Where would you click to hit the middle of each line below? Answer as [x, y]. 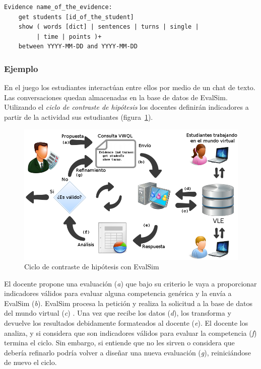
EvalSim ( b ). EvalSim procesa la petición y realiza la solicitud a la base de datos [128, 303]
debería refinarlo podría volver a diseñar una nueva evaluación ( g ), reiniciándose [127, 352]
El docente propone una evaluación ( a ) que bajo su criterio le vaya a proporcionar [130, 283]
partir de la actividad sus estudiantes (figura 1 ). [79, 117]
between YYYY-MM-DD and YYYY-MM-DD [78, 47]
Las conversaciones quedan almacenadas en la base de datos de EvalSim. [116, 97]
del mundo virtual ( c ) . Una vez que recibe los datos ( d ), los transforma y [118, 313]
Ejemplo [21, 68]
